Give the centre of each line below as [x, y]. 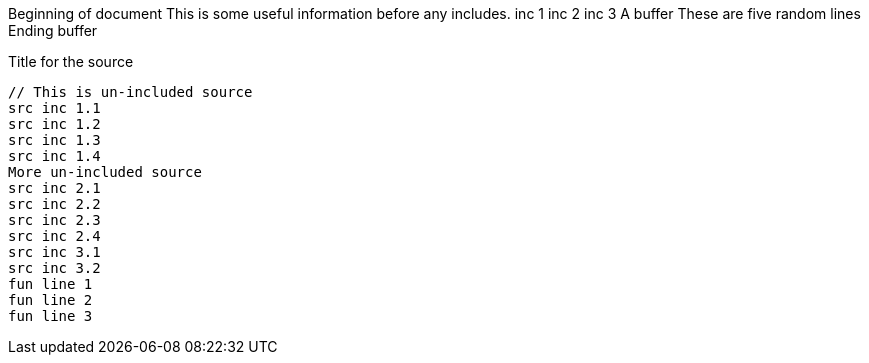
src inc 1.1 [54, 108]
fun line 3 [50, 316]
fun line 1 [50, 284]
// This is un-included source [130, 92]
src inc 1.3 [54, 140]
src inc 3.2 [54, 268]
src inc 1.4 [54, 156]
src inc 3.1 [54, 252]
